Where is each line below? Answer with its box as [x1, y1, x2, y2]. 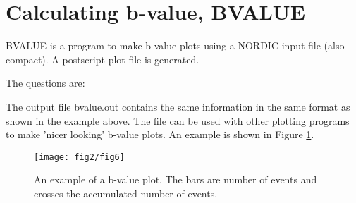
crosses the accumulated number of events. [34, 185, 218, 200]
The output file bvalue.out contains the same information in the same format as [6, 99, 350, 113]
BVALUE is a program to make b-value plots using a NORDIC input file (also [6, 38, 345, 53]
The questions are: [6, 75, 85, 90]
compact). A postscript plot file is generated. [6, 51, 200, 66]
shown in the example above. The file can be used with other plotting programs [6, 113, 350, 128]
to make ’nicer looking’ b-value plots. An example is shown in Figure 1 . [6, 127, 314, 142]
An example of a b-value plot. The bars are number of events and [34, 172, 317, 187]
